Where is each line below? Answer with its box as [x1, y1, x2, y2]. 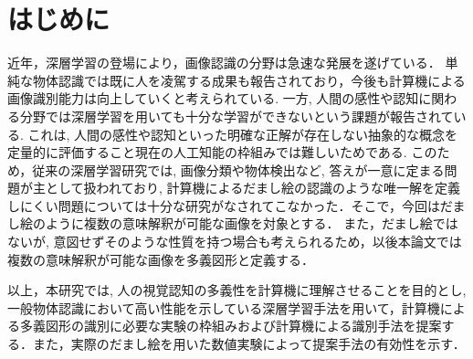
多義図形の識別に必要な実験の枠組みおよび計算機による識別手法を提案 [19, 316, 442, 335]
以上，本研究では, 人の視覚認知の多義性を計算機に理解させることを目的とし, [7, 280, 467, 300]
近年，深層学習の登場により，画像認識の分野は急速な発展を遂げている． [7, 53, 441, 72]
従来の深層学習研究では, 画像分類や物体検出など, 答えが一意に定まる [32, 160, 445, 179]
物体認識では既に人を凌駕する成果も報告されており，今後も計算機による [32, 70, 466, 90]
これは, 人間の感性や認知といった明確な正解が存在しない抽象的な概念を [27, 124, 458, 143]
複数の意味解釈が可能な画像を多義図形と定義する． [7, 249, 314, 269]
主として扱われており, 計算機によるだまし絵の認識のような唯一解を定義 [32, 178, 460, 197]
